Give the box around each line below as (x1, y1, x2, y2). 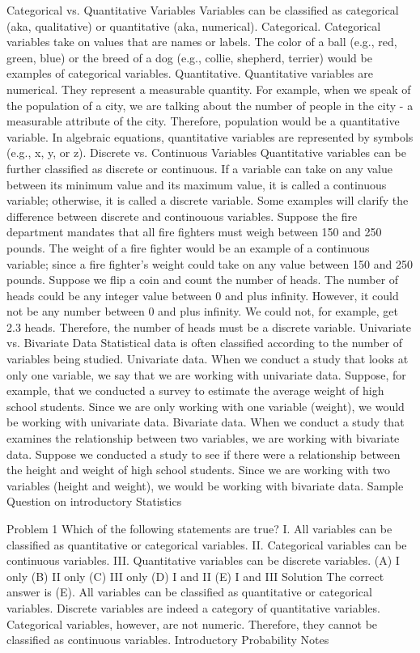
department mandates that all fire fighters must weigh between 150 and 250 (6, 223, 382, 240)
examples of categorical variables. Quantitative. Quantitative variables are (6, 65, 374, 82)
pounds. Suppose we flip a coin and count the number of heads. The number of (6, 271, 399, 288)
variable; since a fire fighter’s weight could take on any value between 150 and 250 (6, 255, 413, 272)
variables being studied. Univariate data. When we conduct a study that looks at (6, 350, 409, 367)
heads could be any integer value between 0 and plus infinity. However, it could (6, 286, 399, 303)
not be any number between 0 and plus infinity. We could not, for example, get (6, 303, 398, 320)
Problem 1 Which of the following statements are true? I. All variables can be (6, 520, 392, 536)
